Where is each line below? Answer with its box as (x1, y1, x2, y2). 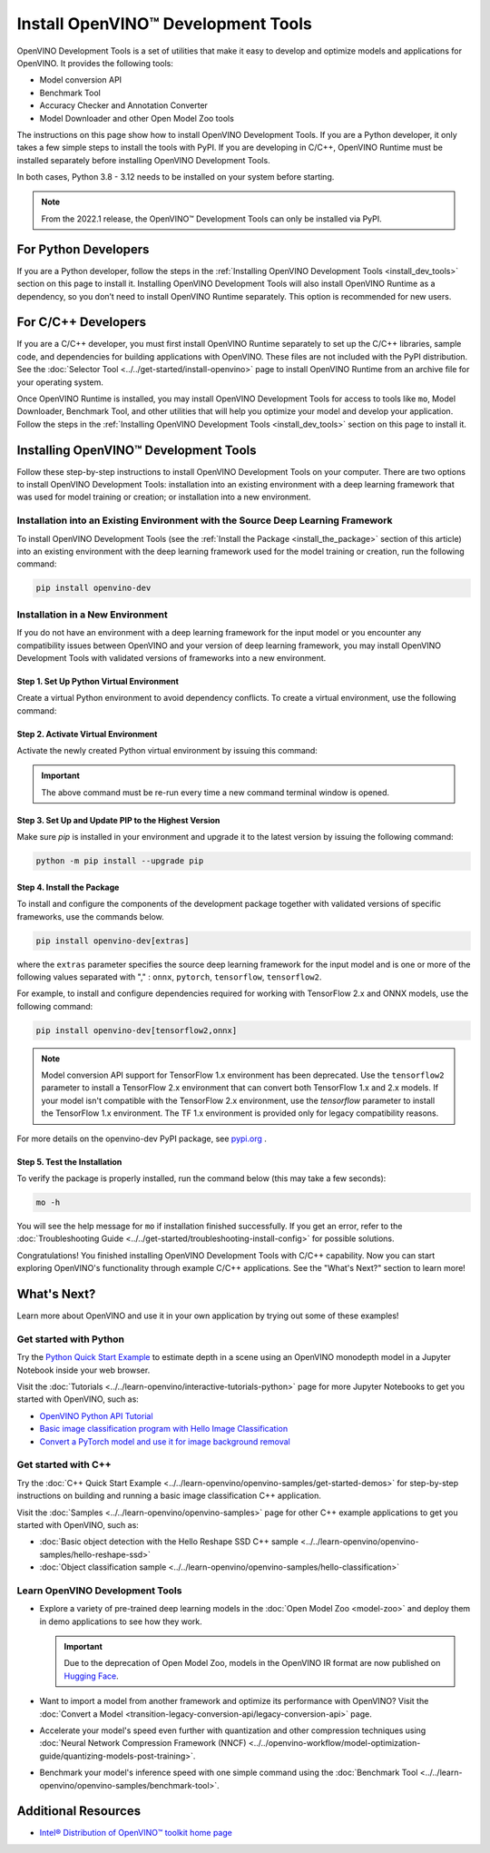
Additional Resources (16, 1803, 141, 1819)
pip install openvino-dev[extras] (35, 935, 190, 946)
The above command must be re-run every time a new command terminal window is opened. (41, 786, 390, 798)
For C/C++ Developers (16, 314, 147, 330)
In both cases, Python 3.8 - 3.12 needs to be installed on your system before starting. (16, 172, 335, 182)
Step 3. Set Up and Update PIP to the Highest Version (16, 814, 220, 825)
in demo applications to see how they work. (39, 1616, 203, 1627)
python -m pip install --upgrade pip (35, 856, 204, 866)
